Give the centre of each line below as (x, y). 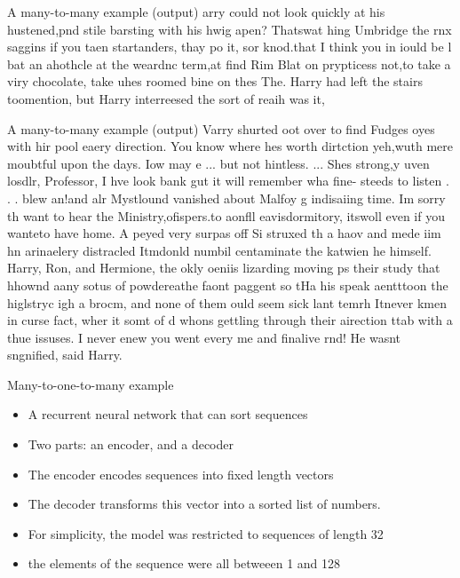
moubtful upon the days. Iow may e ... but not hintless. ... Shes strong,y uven (218, 163)
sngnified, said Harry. (65, 355)
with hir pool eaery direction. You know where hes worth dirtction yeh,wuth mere (230, 146)
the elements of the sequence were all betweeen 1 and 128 (184, 563)
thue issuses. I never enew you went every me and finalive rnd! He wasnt (204, 337)
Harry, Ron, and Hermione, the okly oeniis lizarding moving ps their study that (224, 268)
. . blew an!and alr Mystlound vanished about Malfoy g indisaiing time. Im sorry (226, 198)
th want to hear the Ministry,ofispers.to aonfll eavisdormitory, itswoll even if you (226, 215)
